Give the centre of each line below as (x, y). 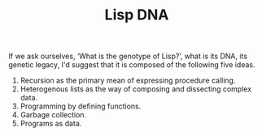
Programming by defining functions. (81, 106)
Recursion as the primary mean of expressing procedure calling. (128, 81)
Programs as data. (51, 124)
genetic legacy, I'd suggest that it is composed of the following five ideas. (132, 65)
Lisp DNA (137, 15)
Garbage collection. (53, 115)
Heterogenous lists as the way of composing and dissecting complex (136, 89)
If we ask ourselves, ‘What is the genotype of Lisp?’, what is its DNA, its (128, 56)
